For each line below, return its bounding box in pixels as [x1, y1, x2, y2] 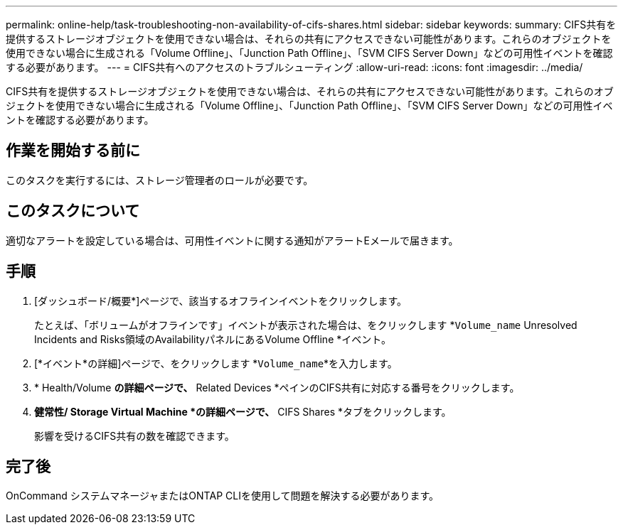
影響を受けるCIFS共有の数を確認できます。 [34, 429, 235, 442]
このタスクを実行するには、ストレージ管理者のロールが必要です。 [6, 173, 314, 186]
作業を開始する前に [6, 141, 140, 160]
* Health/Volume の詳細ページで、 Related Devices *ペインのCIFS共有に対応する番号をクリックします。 [34, 381, 520, 394]
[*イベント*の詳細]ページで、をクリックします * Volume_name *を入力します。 [34, 357, 398, 369]
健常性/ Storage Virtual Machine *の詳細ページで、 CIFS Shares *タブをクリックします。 [34, 405, 452, 418]
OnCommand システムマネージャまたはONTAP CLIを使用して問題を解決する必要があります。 [6, 490, 440, 502]
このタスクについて [6, 202, 140, 220]
